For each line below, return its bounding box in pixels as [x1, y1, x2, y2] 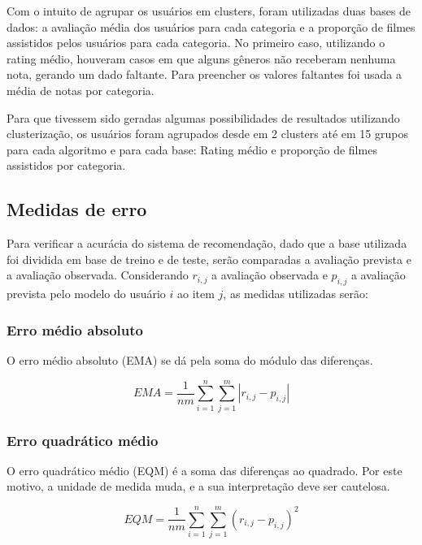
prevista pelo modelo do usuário [7, 285, 166, 302]
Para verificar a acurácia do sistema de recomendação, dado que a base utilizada [7, 235, 407, 252]
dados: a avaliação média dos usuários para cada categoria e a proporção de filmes [7, 18, 415, 35]
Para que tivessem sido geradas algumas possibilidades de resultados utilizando [7, 109, 400, 126]
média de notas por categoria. [7, 81, 154, 98]
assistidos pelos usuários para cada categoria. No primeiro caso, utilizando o [7, 34, 385, 51]
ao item [177, 285, 215, 302]
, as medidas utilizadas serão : [223, 285, 368, 302]
